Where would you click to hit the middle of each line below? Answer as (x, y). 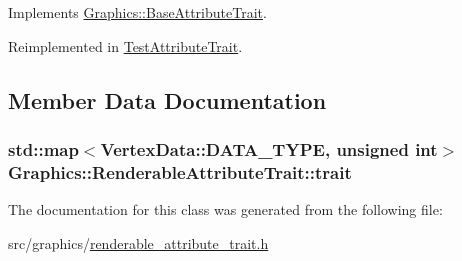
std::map (43, 148)
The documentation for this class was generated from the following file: (225, 209)
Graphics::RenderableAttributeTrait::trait (180, 171)
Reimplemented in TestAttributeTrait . (125, 45)
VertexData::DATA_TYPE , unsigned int (269, 148)
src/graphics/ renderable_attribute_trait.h (138, 242)
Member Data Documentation (167, 99)
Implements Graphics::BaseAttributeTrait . (137, 12)
